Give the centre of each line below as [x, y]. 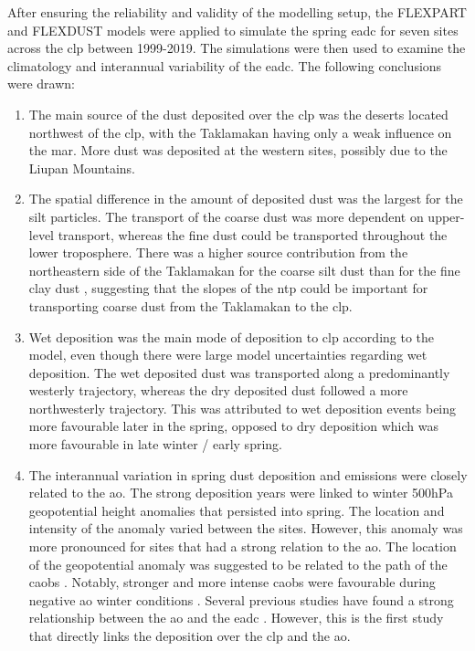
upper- [446, 216]
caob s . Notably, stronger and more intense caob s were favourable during [232, 582]
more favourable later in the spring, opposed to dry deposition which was [233, 426]
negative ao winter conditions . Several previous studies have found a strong [241, 599]
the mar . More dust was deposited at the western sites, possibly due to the [238, 150]
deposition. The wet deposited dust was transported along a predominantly [239, 372]
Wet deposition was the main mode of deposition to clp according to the [232, 336]
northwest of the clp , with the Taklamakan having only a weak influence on [240, 132]
